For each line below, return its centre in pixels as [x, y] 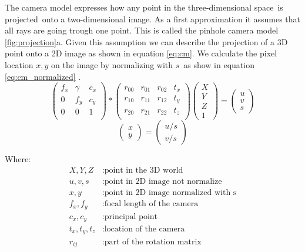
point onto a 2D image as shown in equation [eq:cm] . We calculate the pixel [141, 53]
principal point [131, 216]
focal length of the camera [151, 204]
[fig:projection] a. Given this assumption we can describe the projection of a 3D [146, 41]
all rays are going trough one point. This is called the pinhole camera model [142, 30]
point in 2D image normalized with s [170, 193]
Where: [18, 159]
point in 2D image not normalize [163, 181]
